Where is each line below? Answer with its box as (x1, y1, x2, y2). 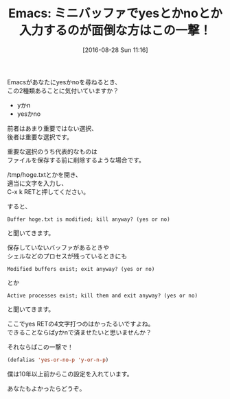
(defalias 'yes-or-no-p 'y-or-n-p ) (7, 356, 109, 363)
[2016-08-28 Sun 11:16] (82, 45, 149, 54)
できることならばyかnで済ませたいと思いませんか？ (7, 328, 152, 336)
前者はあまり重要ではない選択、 (7, 124, 97, 132)
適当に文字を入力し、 (7, 179, 67, 187)
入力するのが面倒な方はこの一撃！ (19, 23, 211, 38)
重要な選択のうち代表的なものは (7, 147, 97, 156)
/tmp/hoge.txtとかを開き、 (7, 170, 82, 178)
